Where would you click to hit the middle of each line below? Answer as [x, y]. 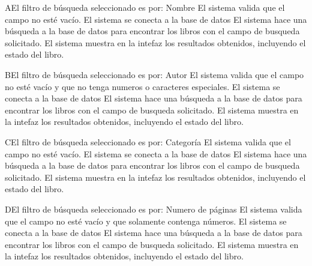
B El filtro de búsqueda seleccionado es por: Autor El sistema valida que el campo [154, 74]
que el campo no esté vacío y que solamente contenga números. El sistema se [146, 221]
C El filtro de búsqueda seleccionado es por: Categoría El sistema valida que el [148, 141]
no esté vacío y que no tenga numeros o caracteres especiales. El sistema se [142, 86]
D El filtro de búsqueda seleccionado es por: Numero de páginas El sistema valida [154, 209]
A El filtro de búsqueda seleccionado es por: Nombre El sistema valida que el [145, 7]
